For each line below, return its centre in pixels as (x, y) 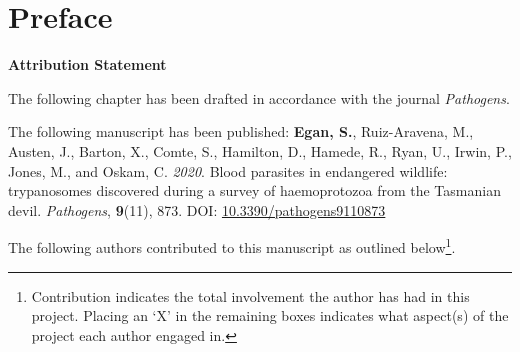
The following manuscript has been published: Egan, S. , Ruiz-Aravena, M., (241, 131)
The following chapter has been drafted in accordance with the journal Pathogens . (259, 97)
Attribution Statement (87, 64)
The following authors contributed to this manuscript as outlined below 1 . (232, 245)
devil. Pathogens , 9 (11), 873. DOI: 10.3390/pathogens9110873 (197, 209)
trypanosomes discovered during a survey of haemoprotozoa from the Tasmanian (254, 190)
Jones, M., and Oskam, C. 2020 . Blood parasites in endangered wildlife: (228, 170)
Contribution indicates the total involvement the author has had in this (250, 295)
